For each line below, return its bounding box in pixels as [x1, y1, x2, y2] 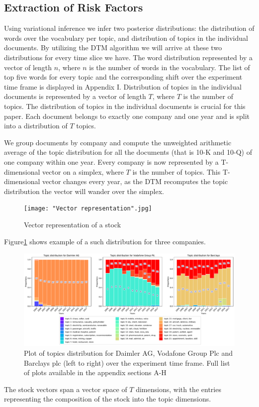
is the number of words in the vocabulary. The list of [89, 62, 250, 72]
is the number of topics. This [132, 166, 221, 177]
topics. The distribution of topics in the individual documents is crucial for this [4, 101, 246, 111]
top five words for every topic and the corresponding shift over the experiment [4, 72, 243, 82]
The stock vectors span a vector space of [4, 384, 127, 394]
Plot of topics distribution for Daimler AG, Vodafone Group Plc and [24, 348, 233, 358]
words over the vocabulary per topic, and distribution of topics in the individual [4, 32, 248, 43]
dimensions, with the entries [136, 384, 221, 394]
